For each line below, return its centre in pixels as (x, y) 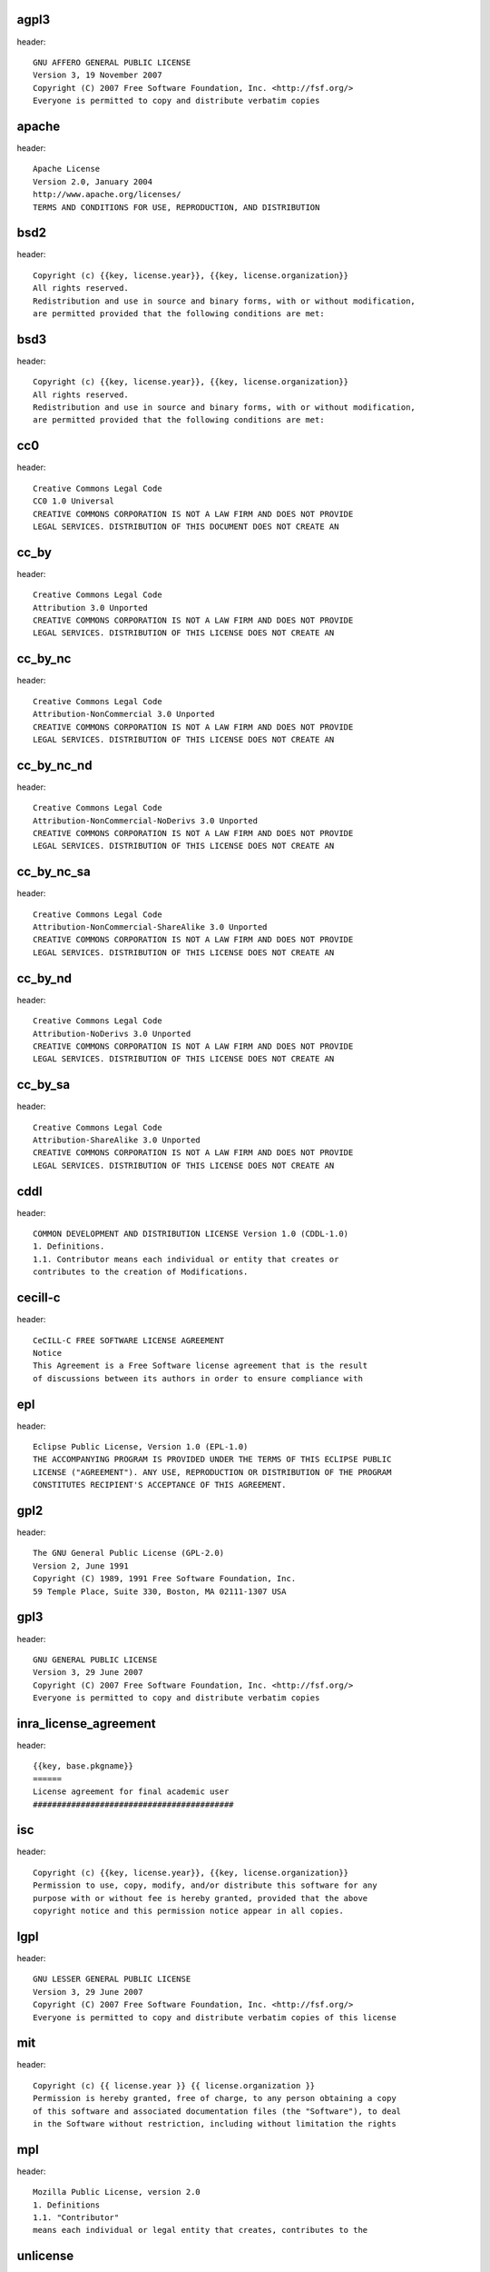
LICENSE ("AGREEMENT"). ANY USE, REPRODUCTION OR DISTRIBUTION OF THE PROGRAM (212, 1472)
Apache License (67, 169)
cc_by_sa (44, 1085)
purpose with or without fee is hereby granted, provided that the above (201, 1898)
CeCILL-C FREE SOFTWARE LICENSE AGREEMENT (129, 1340)
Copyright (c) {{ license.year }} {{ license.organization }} (174, 2085)
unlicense (45, 2256)
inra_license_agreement (86, 1724)
